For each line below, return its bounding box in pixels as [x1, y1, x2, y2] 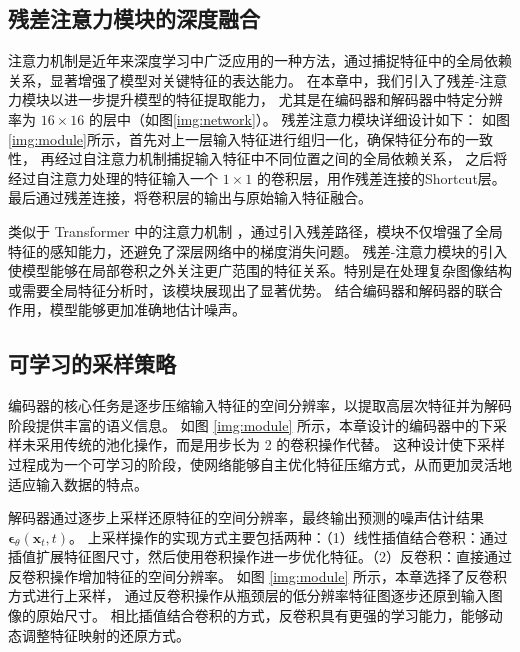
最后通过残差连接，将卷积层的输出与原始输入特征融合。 [8, 187, 372, 208]
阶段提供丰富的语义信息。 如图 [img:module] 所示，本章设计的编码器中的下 [8, 414, 493, 435]
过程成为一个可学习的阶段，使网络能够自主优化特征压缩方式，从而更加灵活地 [8, 453, 512, 474]
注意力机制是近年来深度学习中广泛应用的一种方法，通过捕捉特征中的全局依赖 [8, 50, 512, 71]
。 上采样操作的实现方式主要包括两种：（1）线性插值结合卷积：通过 [69, 526, 508, 547]
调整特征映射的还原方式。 [21, 624, 190, 645]
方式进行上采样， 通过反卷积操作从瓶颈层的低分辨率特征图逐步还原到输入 [8, 585, 489, 606]
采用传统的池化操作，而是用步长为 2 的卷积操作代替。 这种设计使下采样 [35, 434, 505, 455]
